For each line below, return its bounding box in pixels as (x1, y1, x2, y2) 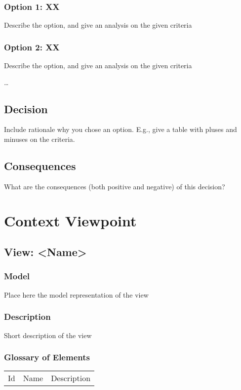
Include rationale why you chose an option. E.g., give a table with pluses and (4, 124, 237, 134)
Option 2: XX (4, 41, 60, 53)
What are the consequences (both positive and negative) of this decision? (4, 181, 225, 191)
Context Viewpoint (4, 210, 137, 230)
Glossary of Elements (4, 351, 90, 363)
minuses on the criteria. (4, 134, 75, 144)
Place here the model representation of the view (4, 289, 149, 300)
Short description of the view (4, 330, 92, 340)
